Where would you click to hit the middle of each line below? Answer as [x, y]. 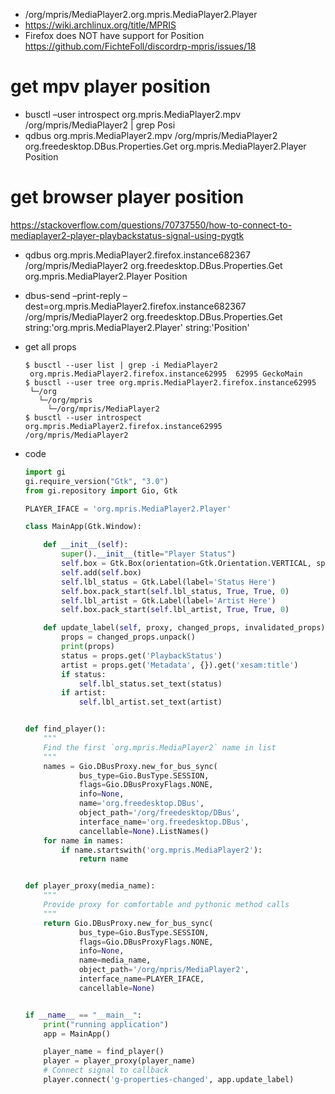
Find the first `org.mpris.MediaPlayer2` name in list [160, 747]
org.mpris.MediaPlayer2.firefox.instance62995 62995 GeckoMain [166, 374]
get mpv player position [110, 86]
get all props [50, 346]
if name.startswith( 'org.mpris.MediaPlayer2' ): [162, 850]
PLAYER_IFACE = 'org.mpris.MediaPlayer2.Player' [128, 509]
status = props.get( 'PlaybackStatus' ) [142, 655]
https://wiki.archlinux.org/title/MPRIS [100, 25]
